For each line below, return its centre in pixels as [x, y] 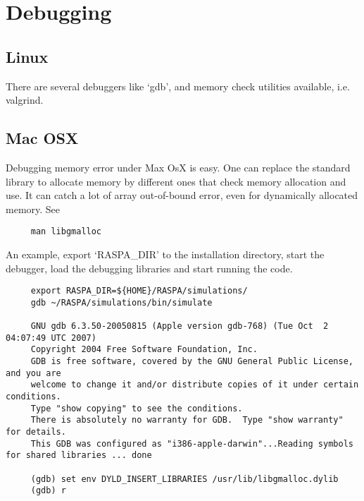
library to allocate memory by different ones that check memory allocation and [176, 181]
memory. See [33, 209]
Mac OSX [42, 138]
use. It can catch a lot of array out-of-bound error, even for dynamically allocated [182, 195]
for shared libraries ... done [79, 455]
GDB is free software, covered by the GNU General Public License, [192, 362]
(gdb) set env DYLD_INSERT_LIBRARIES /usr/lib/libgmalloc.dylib [184, 479]
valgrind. [25, 100]
